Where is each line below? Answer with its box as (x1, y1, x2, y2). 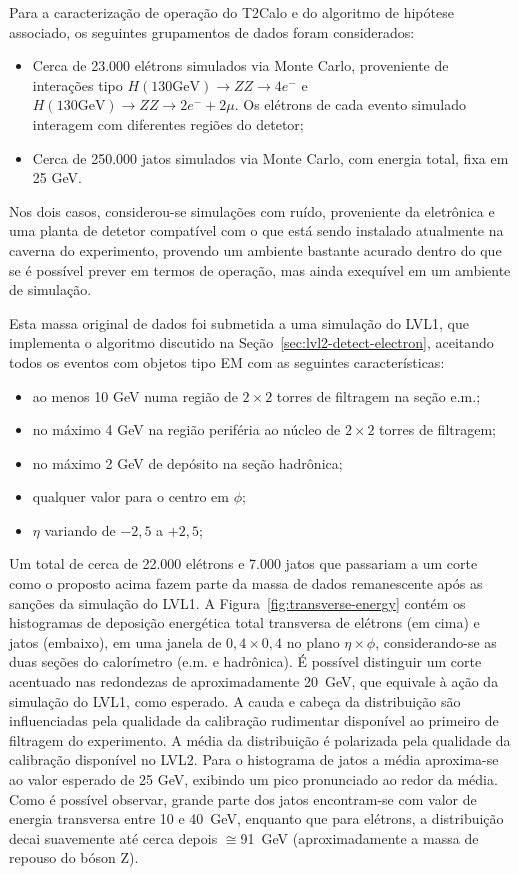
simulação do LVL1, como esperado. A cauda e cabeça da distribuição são (9, 690, 461, 711)
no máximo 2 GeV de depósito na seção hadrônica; (32, 452, 343, 473)
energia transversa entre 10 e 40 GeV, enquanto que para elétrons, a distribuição (9, 808, 504, 829)
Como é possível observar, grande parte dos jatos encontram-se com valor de (9, 788, 477, 809)
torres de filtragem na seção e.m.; (276, 385, 481, 406)
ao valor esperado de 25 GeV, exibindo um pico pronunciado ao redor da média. (9, 769, 498, 789)
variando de (44, 519, 116, 540)
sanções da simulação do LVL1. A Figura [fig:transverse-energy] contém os (9, 592, 466, 613)
